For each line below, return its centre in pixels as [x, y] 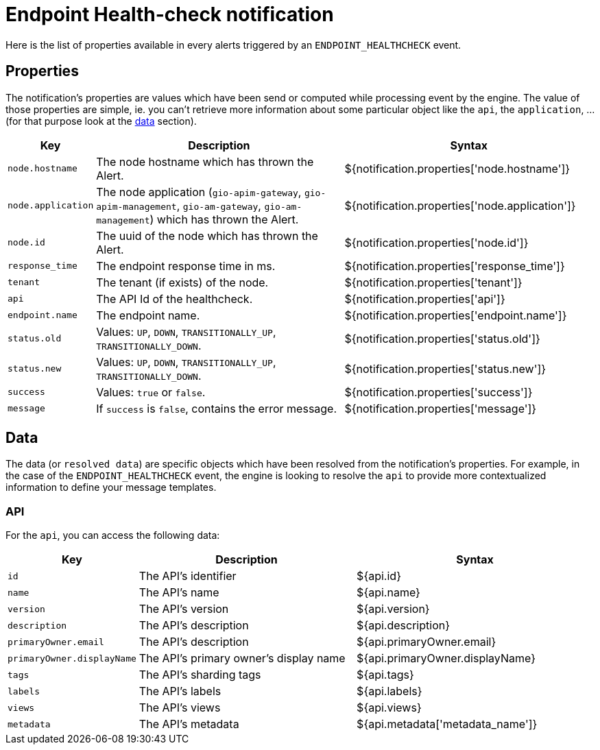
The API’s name [179, 593]
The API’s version [184, 609]
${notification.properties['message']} [441, 408]
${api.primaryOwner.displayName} [446, 658]
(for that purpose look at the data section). [101, 121]
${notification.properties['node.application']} [460, 205]
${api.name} [388, 593]
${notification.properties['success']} [439, 392]
